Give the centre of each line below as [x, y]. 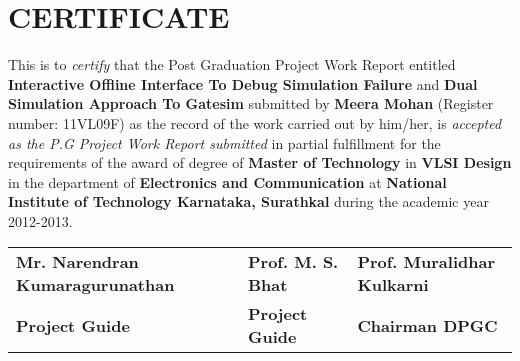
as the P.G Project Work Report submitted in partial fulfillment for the [224, 142]
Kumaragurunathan [95, 285]
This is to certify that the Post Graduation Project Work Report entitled [232, 64]
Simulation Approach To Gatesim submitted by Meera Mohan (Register [251, 103]
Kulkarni [393, 285]
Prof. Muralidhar [426, 262]
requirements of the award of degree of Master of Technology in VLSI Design [260, 162]
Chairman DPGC [427, 325]
